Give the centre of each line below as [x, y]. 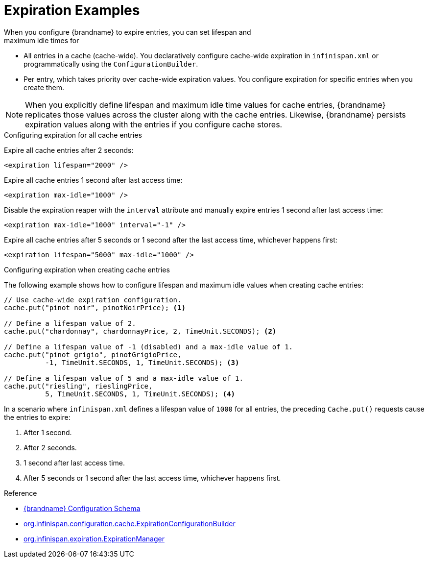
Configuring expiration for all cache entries [73, 135]
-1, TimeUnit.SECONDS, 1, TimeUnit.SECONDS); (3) [142, 362]
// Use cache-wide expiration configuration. [93, 300]
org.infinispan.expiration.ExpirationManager [94, 538]
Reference [21, 493]
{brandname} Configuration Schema [82, 508]
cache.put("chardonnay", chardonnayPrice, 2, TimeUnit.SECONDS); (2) [140, 331]
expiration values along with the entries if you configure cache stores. [154, 124]
